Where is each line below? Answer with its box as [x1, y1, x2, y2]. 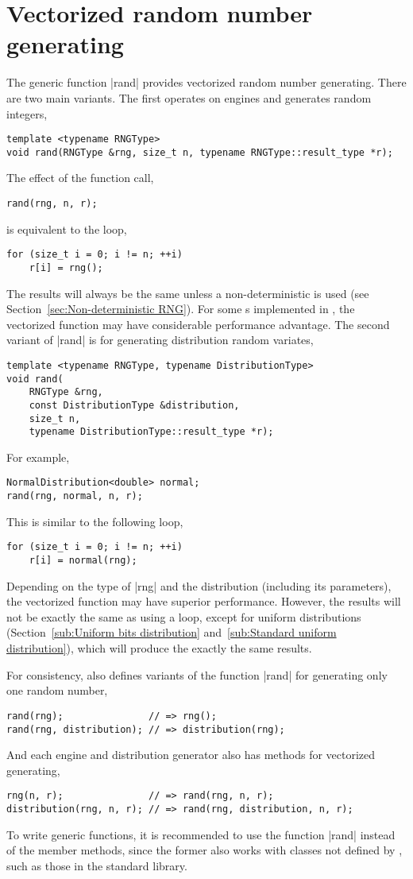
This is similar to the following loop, [6, 513, 183, 529]
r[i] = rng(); [29, 261, 103, 273]
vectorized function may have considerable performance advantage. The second [6, 316, 390, 332]
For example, [6, 448, 70, 465]
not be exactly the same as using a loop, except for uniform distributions [6, 608, 361, 625]
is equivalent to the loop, [6, 220, 127, 237]
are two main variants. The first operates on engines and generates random [6, 89, 372, 106]
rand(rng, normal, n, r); [6, 490, 143, 502]
